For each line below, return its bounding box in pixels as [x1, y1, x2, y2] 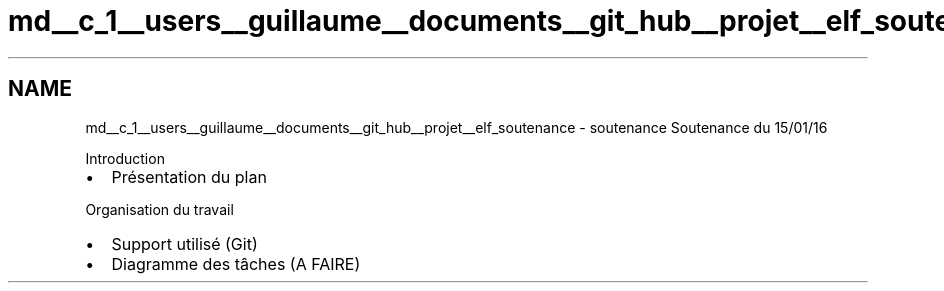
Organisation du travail [85, 200, 234, 218]
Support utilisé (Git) [111, 233, 258, 254]
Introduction [85, 149, 165, 167]
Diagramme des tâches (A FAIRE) [111, 253, 361, 274]
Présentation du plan [111, 166, 267, 187]
